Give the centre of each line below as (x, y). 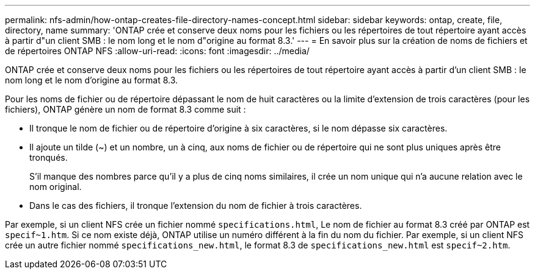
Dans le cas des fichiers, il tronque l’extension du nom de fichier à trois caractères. (196, 205)
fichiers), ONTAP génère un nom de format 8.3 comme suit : (126, 109)
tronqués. (49, 157)
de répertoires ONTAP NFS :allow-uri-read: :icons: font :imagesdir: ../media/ (157, 51)
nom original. (56, 187)
